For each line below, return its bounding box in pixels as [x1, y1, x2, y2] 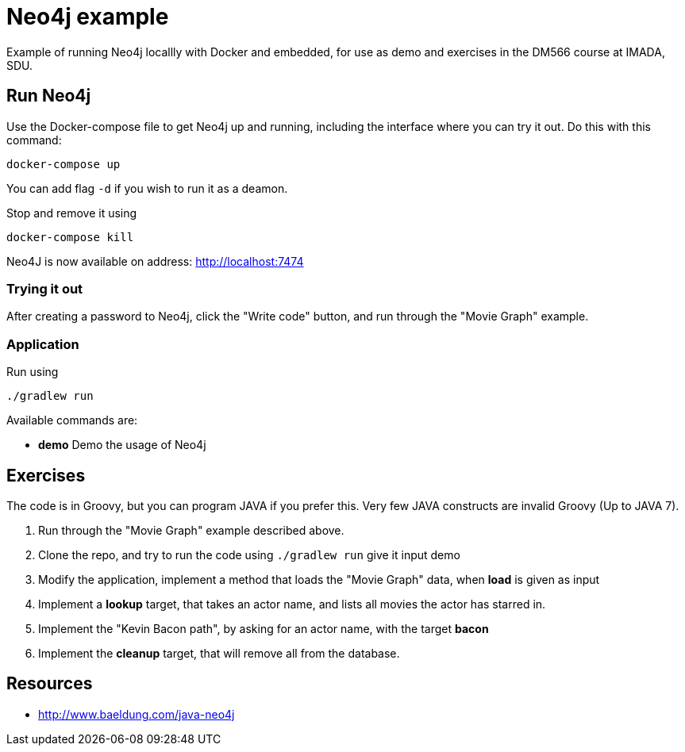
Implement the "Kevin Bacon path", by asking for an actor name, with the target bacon [38, 621, 489, 635]
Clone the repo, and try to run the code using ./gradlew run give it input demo [38, 547, 460, 562]
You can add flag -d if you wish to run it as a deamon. [6, 181, 288, 195]
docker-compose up [6, 157, 121, 171]
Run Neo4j [6, 86, 91, 106]
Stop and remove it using [6, 205, 137, 220]
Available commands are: [6, 413, 138, 428]
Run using [6, 365, 59, 379]
